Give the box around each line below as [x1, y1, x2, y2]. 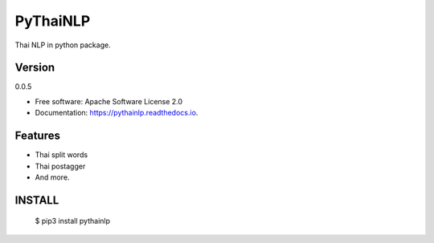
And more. [35, 172, 70, 182]
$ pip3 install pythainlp [35, 217, 111, 226]
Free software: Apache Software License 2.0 [35, 96, 183, 106]
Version [14, 61, 55, 75]
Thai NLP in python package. [14, 40, 112, 50]
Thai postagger [35, 161, 86, 171]
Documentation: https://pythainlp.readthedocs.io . [35, 108, 199, 118]
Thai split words [35, 150, 88, 160]
